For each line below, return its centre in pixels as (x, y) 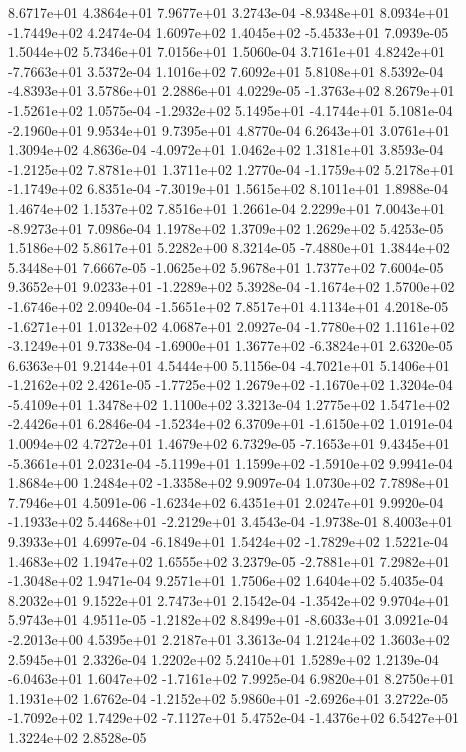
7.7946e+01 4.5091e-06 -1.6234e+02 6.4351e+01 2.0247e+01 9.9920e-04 (226, 501)
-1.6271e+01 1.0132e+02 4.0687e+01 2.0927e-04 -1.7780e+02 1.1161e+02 (231, 325)
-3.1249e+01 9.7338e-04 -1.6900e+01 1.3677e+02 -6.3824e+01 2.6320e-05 (230, 345)
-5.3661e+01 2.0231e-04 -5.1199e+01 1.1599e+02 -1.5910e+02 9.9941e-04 (230, 462)
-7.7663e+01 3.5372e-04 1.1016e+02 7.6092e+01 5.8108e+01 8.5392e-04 (226, 70)
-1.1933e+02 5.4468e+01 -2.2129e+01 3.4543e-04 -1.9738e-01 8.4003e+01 (230, 521)
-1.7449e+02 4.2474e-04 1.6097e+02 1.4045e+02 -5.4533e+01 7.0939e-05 (228, 31)
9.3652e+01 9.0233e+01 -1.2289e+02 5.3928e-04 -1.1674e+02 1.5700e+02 (231, 286)
